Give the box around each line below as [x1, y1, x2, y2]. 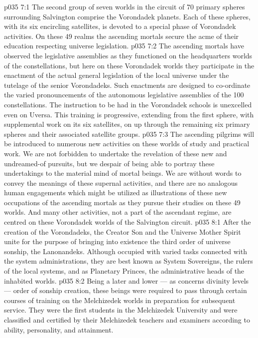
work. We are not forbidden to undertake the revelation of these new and [4, 148, 227, 158]
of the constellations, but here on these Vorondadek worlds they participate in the [4, 60, 255, 70]
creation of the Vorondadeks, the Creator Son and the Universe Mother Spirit [4, 226, 241, 237]
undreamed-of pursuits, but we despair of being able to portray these [4, 158, 215, 168]
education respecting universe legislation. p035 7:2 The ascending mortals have [4, 40, 244, 51]
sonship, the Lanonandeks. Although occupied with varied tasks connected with [4, 246, 247, 256]
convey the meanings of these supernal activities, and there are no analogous [4, 177, 238, 188]
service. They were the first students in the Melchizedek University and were [4, 305, 238, 315]
